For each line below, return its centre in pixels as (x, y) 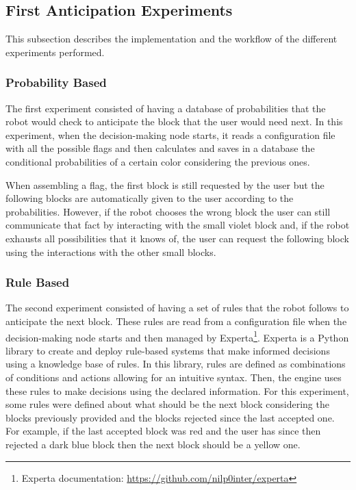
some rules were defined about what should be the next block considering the (167, 404)
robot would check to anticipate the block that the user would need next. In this (174, 121)
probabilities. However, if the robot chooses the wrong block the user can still (168, 211)
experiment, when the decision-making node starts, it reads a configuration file (170, 134)
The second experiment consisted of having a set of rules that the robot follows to (177, 308)
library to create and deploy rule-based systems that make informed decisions (168, 350)
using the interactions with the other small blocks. (111, 252)
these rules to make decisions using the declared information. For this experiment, (177, 390)
